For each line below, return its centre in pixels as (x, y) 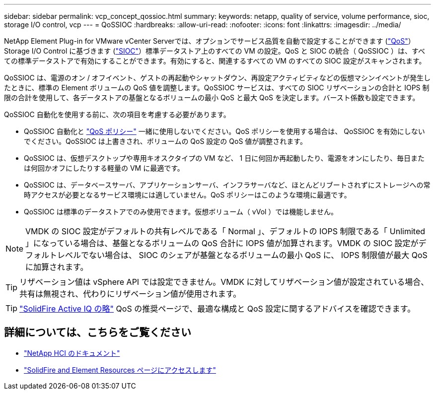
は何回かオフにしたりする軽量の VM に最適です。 (104, 168)
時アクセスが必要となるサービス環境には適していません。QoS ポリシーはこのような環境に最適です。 (187, 195)
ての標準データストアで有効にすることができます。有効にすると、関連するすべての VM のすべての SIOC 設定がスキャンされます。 (215, 61)
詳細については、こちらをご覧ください (98, 332)
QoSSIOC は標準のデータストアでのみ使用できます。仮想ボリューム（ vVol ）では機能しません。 (181, 212)
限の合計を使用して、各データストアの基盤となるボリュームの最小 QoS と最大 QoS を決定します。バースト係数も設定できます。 (212, 98)
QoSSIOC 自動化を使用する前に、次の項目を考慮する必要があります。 (117, 114)
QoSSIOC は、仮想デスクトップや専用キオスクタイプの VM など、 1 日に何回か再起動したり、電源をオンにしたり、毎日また (224, 158)
